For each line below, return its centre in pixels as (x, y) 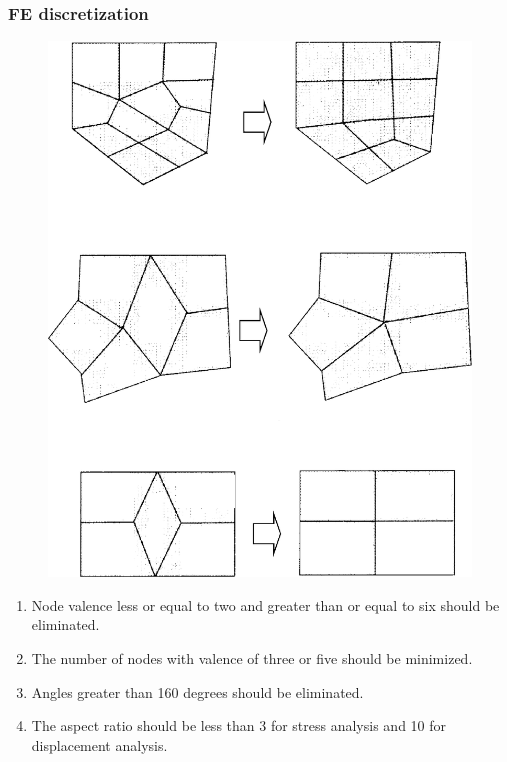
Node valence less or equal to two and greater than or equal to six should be (265, 604)
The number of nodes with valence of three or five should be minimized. (252, 658)
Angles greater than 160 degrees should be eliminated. (197, 691)
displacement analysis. (99, 744)
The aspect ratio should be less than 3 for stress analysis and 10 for (239, 725)
